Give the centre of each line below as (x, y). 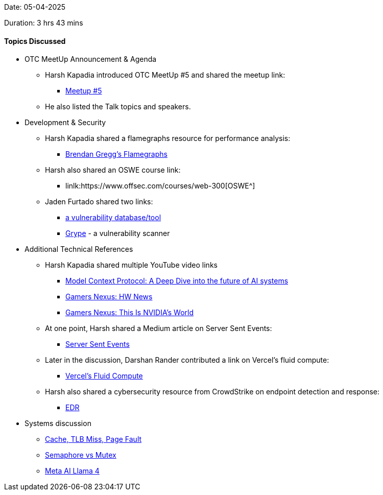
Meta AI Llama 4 (72, 471)
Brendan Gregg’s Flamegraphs (116, 154)
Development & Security (65, 123)
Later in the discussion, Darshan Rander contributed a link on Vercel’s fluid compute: (187, 360)
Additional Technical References (79, 249)
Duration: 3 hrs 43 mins (44, 23)
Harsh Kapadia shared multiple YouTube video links (131, 265)
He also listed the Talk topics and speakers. (118, 107)
